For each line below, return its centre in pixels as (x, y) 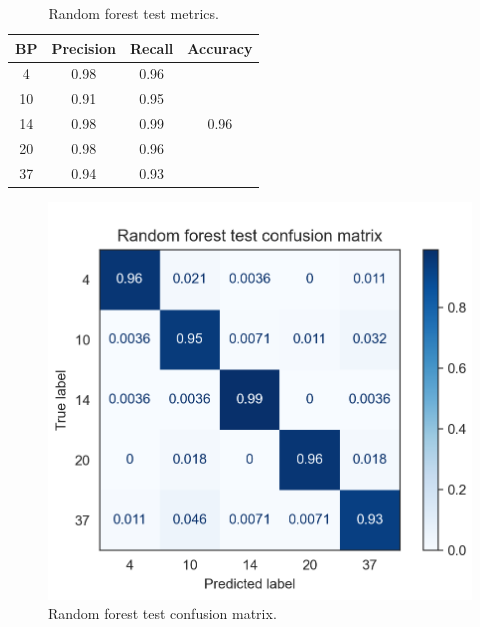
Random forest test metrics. (133, 13)
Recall (151, 47)
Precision (83, 47)
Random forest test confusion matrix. (162, 613)
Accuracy (220, 47)
